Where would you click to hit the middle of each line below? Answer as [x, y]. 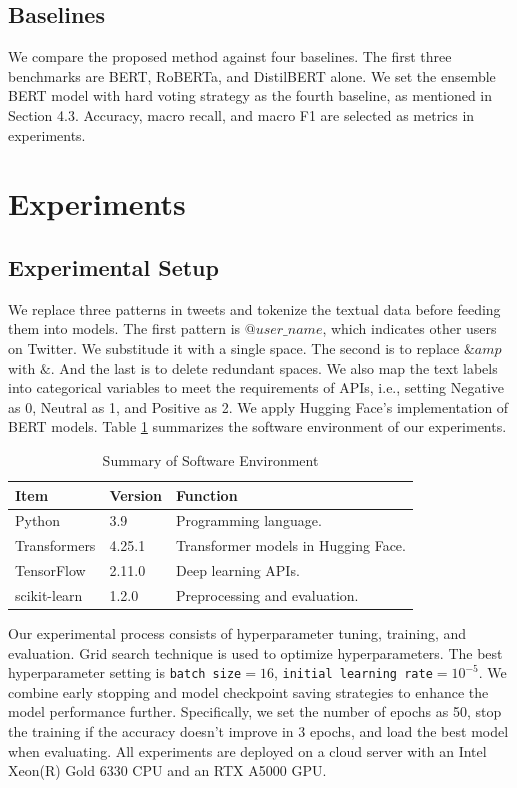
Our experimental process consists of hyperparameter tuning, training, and [237, 632]
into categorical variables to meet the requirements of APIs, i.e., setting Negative [256, 387]
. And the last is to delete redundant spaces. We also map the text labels [274, 367]
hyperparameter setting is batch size [125, 672]
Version [136, 494]
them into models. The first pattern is [124, 328]
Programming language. [249, 520]
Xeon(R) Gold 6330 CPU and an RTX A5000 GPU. [167, 770]
